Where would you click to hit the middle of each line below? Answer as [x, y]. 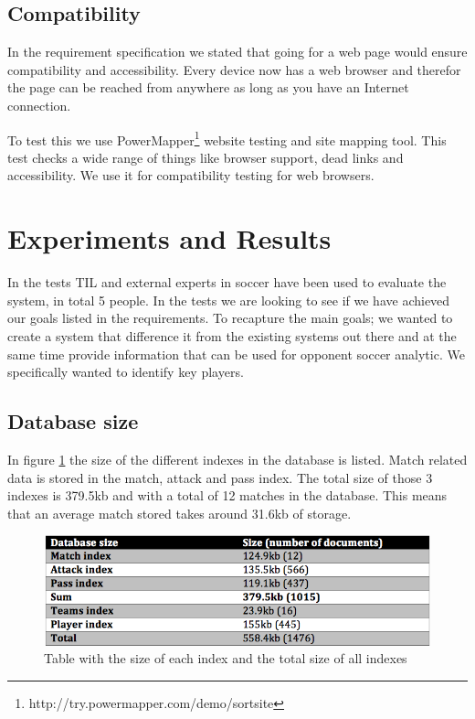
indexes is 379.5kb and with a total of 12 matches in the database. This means [227, 495]
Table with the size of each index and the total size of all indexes [226, 658]
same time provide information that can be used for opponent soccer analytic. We [236, 354]
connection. [39, 105]
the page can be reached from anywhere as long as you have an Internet [208, 87]
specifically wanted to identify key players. [126, 372]
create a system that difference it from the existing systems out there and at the [232, 335]
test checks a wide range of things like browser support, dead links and [206, 157]
